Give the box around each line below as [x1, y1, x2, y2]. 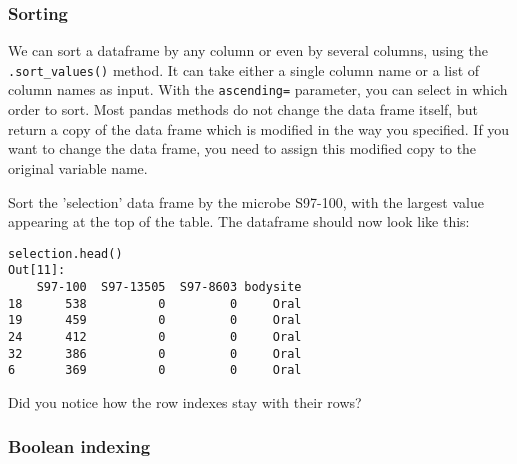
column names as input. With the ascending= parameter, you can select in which [8, 79, 508, 100]
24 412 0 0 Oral [8, 329, 302, 344]
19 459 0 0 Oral [8, 313, 302, 328]
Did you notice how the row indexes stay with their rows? [8, 391, 362, 412]
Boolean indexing [8, 434, 151, 459]
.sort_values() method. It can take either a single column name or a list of [8, 59, 480, 80]
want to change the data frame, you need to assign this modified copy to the [8, 138, 477, 159]
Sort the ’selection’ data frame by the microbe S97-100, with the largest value [8, 191, 484, 212]
